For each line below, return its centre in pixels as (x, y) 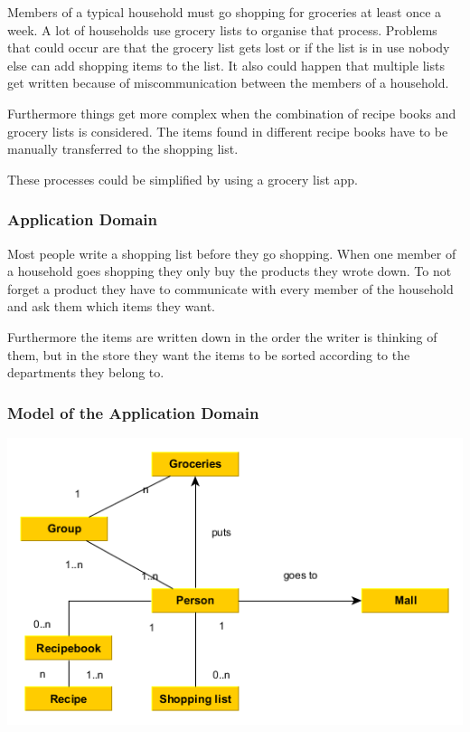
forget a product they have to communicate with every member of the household (230, 288)
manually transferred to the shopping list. (123, 149)
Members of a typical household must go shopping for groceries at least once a (225, 12)
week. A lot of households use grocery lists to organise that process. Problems (222, 29)
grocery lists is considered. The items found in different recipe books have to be (228, 131)
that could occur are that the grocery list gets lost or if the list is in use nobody (229, 48)
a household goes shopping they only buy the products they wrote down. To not (230, 271)
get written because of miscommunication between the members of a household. (228, 83)
